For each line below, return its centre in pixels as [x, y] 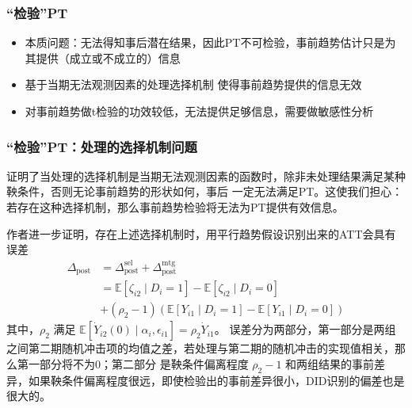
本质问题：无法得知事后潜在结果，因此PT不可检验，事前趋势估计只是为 [210, 42]
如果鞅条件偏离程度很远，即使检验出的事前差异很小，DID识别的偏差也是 [216, 380]
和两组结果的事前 [330, 363]
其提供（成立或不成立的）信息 [103, 57]
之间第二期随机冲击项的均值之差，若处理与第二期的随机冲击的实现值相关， [200, 348]
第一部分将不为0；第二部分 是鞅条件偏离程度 [133, 363]
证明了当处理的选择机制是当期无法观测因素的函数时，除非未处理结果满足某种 [206, 175]
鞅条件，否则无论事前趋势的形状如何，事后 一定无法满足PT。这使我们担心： [205, 191]
